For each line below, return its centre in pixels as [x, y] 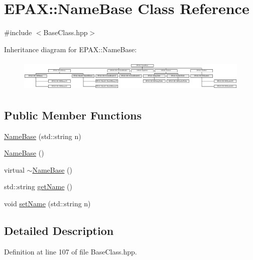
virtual [14, 169]
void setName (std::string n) [47, 203]
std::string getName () [38, 186]
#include [18, 32]
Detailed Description [59, 230]
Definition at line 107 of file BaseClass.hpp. [71, 251]
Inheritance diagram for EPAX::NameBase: [71, 49]
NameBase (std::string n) [43, 136]
